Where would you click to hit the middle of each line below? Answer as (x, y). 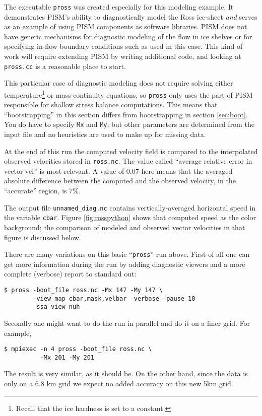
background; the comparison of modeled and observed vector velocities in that (125, 227)
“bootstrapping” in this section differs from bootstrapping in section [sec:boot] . (126, 114)
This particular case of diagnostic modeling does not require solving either (119, 83)
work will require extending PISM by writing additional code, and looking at (123, 56)
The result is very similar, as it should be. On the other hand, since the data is (126, 373)
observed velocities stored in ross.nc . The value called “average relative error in (128, 161)
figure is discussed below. (43, 237)
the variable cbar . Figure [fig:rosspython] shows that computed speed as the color (130, 217)
